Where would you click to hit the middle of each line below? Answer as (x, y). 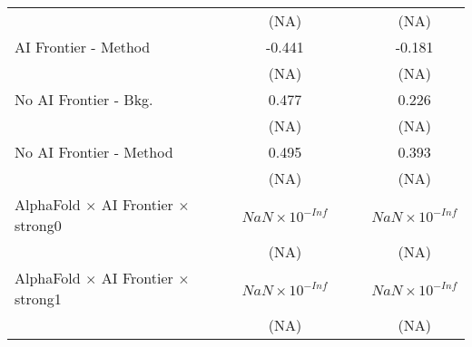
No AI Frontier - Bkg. (84, 99)
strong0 (38, 225)
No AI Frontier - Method (94, 152)
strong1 (38, 299)
